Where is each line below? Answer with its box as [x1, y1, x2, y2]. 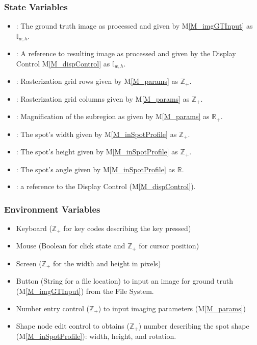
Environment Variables [4, 202, 100, 215]
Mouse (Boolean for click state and [16, 240, 125, 251]
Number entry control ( [16, 303, 90, 313]
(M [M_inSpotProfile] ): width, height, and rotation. [16, 331, 176, 341]
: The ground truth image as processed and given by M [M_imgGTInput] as [16, 20, 253, 31]
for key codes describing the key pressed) [63, 222, 191, 233]
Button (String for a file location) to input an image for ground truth [16, 275, 233, 286]
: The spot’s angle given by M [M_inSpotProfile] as [16, 164, 175, 174]
